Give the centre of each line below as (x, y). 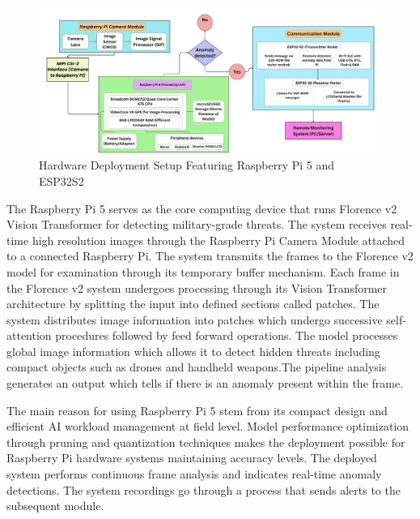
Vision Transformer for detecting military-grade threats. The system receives (197, 224)
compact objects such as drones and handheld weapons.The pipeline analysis (197, 367)
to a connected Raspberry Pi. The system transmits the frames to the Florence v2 (210, 256)
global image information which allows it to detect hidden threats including (193, 351)
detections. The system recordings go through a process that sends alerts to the (204, 489)
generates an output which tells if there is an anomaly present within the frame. (205, 383)
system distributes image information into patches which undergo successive (195, 319)
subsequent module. (55, 506)
